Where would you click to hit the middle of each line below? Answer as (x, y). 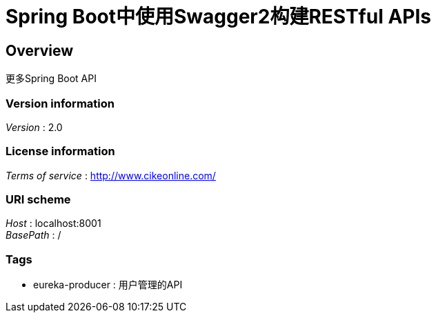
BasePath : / (33, 235)
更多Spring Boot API (51, 79)
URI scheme (38, 200)
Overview (40, 50)
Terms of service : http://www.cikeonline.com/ (111, 175)
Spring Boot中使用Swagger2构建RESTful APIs (218, 17)
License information (60, 151)
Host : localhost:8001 (53, 223)
